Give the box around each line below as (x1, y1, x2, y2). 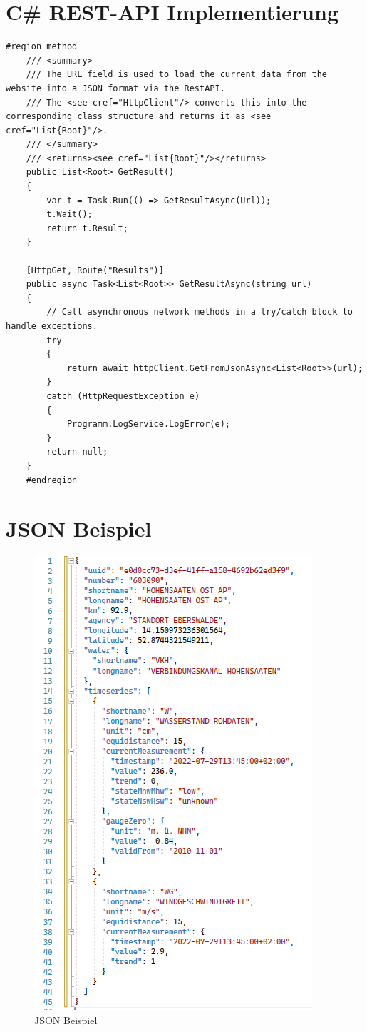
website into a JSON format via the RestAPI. (6, 83, 225, 93)
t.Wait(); (46, 209, 93, 220)
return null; (46, 447, 108, 457)
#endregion (26, 475, 78, 485)
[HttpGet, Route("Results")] (26, 265, 164, 275)
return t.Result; (46, 223, 128, 233)
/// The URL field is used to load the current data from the (26, 69, 328, 80)
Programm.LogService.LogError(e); (66, 419, 230, 430)
